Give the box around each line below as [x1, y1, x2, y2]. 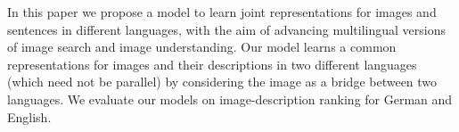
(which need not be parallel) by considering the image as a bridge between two [7, 72, 438, 91]
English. [7, 107, 52, 126]
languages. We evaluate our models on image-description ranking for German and [7, 89, 453, 108]
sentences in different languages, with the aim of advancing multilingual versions [7, 20, 447, 38]
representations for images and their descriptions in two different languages [7, 54, 417, 73]
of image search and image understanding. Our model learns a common [7, 37, 397, 56]
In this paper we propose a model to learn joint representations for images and [7, 3, 437, 21]
